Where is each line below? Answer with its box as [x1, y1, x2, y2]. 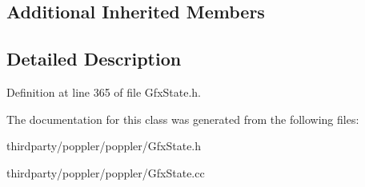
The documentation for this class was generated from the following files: [6, 110, 359, 127]
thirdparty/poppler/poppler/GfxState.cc [6, 164, 205, 181]
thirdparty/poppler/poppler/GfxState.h [6, 137, 202, 154]
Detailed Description [6, 46, 182, 71]
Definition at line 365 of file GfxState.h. [6, 83, 201, 100]
